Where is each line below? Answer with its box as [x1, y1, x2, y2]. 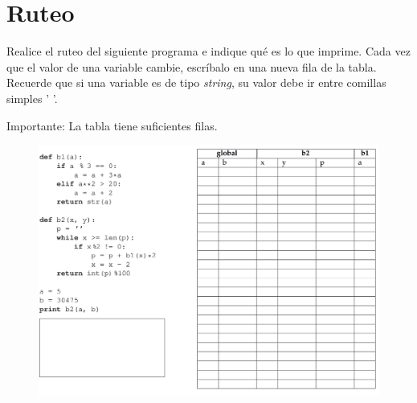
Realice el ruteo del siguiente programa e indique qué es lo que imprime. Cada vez [6, 43, 411, 60]
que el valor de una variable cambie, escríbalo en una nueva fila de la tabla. [6, 58, 377, 75]
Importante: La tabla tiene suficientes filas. [6, 117, 218, 134]
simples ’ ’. [6, 89, 58, 106]
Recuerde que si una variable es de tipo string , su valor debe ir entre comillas [6, 74, 386, 91]
